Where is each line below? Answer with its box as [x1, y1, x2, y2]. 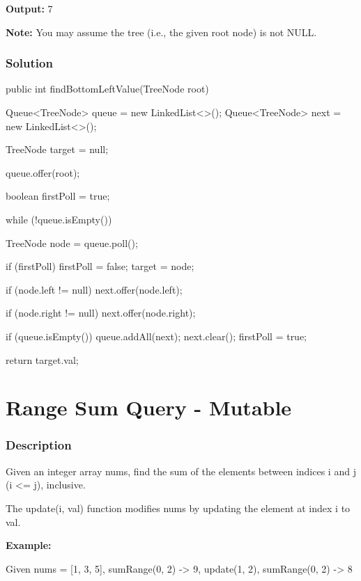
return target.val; [6, 352, 79, 367]
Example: [6, 538, 52, 552]
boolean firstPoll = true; [6, 189, 110, 203]
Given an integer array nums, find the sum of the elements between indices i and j [6, 463, 356, 478]
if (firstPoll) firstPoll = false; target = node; [6, 259, 194, 273]
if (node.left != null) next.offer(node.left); [6, 282, 183, 296]
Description [6, 436, 72, 454]
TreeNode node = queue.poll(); [6, 235, 138, 250]
